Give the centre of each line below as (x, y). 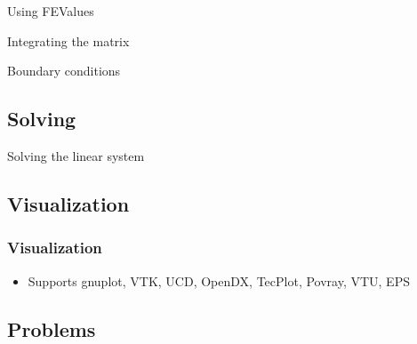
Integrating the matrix (68, 40)
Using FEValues (51, 11)
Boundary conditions (64, 71)
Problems (52, 328)
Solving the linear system (76, 155)
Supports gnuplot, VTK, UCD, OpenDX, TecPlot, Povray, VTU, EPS (219, 280)
